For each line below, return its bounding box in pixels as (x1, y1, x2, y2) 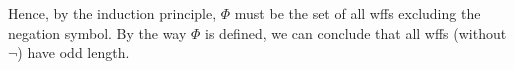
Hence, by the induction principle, (8, 3, 217, 23)
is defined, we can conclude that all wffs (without (205, 22, 507, 43)
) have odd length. (17, 42, 130, 63)
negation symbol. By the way (8, 22, 187, 43)
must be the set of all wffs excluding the (234, 3, 481, 23)
